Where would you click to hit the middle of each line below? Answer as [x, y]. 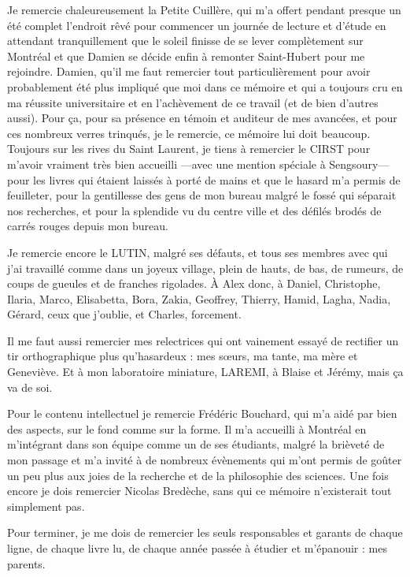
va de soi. [30, 387]
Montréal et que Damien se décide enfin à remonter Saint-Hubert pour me [186, 56]
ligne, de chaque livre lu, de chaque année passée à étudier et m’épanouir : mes [197, 548]
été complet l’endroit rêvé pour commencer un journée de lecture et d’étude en [197, 25]
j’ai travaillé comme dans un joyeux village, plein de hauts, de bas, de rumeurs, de [205, 268]
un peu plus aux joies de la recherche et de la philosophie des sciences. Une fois [198, 475]
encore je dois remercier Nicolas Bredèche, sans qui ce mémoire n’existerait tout [199, 491]
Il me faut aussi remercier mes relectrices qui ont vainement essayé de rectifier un [203, 340]
